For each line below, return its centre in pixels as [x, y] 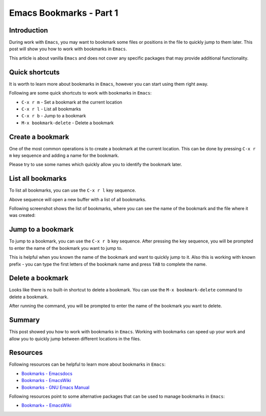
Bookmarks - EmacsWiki [46, 381]
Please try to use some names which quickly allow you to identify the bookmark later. [96, 165]
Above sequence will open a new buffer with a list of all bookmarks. [78, 199]
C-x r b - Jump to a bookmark [54, 116]
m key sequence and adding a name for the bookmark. [64, 156]
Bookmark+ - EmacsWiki [46, 405]
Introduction [29, 30]
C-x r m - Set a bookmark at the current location [72, 102]
